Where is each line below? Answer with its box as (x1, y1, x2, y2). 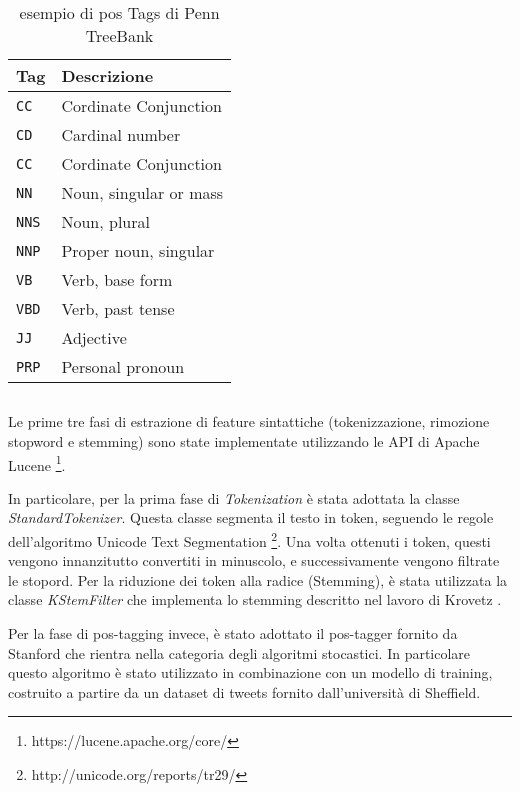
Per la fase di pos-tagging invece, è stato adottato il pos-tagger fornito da (8, 623, 458, 644)
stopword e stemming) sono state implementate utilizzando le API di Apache (8, 430, 480, 451)
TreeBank (85, 24, 154, 47)
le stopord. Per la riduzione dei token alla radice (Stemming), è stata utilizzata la (8, 569, 508, 590)
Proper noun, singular (61, 239, 215, 262)
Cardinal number (61, 123, 181, 146)
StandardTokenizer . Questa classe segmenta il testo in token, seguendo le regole (8, 507, 494, 528)
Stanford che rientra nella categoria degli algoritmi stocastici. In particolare (8, 642, 471, 663)
